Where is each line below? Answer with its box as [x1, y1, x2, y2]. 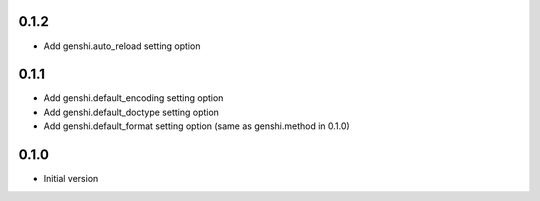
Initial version [43, 173, 99, 185]
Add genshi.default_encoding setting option [43, 92, 224, 104]
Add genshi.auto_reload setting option [43, 40, 201, 52]
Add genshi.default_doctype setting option [43, 106, 220, 118]
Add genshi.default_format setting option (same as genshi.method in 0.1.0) [43, 120, 350, 132]
